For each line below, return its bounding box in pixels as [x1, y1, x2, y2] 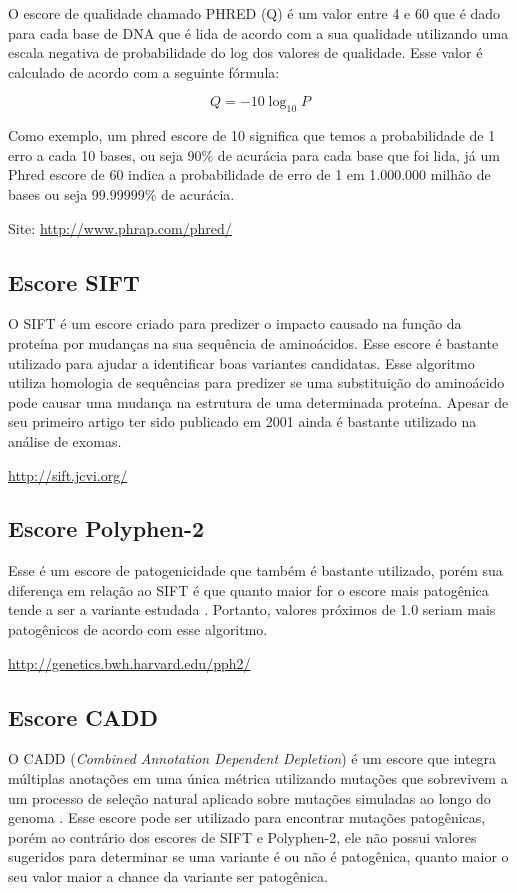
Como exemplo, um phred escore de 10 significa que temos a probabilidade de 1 [8, 125, 496, 146]
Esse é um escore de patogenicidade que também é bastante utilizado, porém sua [8, 560, 503, 581]
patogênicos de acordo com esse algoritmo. [8, 619, 268, 640]
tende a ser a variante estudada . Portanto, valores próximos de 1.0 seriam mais [8, 599, 496, 620]
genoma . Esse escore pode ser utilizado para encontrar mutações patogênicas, [8, 807, 486, 828]
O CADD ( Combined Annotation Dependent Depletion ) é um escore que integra [8, 748, 497, 769]
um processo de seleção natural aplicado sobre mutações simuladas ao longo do [8, 787, 491, 808]
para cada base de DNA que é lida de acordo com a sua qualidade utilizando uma [8, 22, 509, 43]
